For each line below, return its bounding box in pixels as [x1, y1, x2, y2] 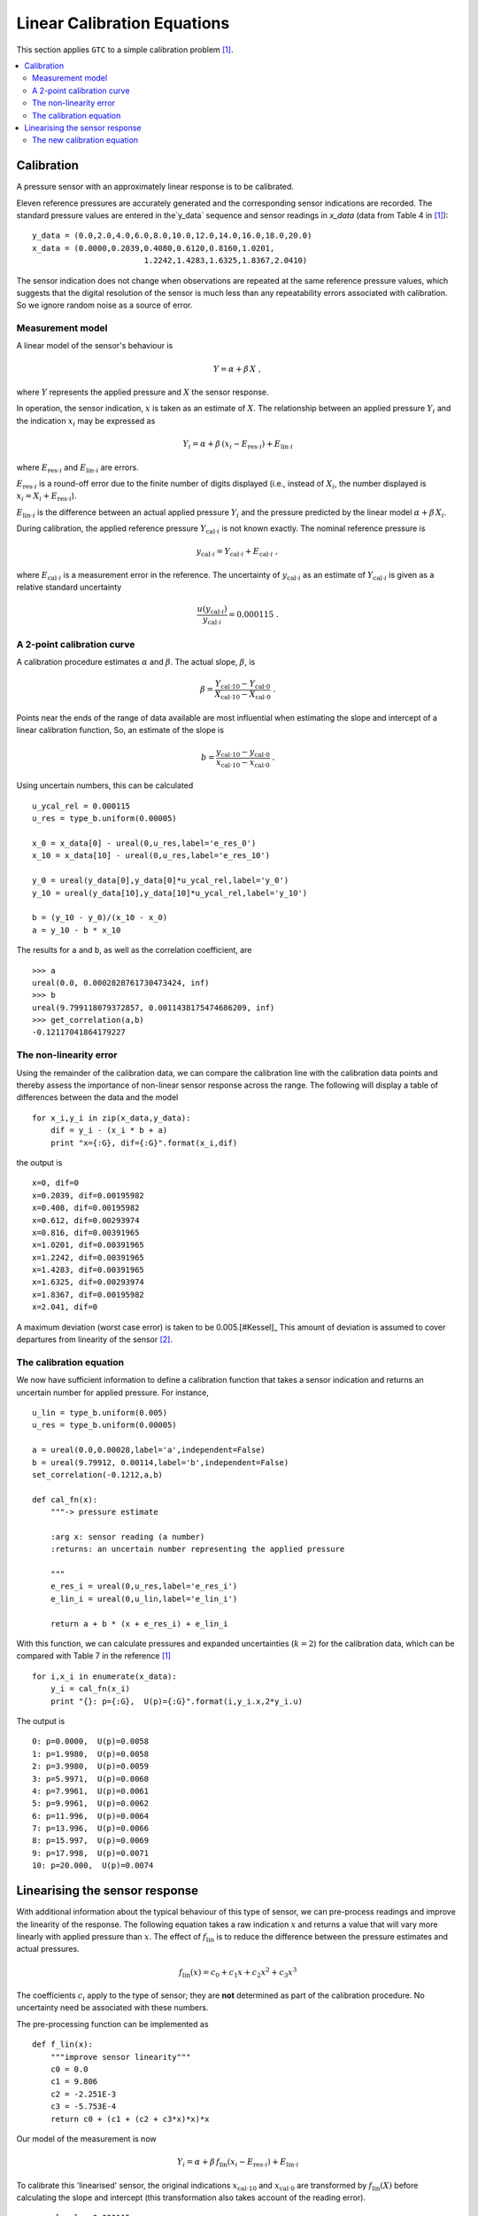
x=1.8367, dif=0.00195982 [32, 1290, 145, 1299]
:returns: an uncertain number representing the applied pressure [50, 1544, 345, 1555]
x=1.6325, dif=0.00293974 [32, 1277, 145, 1287]
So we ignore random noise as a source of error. [16, 300, 193, 310]
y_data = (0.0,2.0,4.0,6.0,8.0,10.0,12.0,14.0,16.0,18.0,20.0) [32, 230, 312, 241]
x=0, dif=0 [32, 1178, 80, 1188]
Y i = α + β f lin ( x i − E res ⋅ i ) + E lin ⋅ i [177, 2157, 299, 2169]
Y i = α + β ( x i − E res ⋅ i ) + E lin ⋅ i [182, 439, 294, 451]
